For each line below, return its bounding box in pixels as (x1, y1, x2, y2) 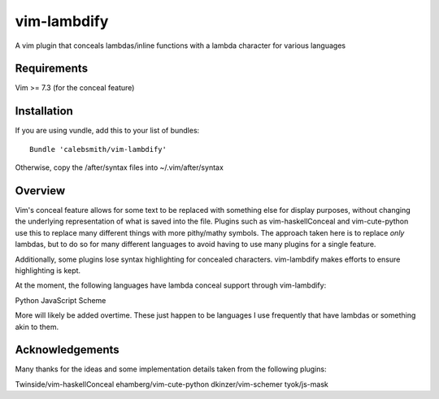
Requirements (15, 62, 89, 76)
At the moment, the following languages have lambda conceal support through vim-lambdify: (15, 280, 327, 290)
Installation (15, 104, 73, 118)
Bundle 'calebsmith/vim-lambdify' (29, 145, 167, 154)
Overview (15, 184, 66, 197)
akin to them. (15, 322, 59, 332)
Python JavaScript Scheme (15, 295, 106, 305)
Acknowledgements (15, 343, 120, 357)
